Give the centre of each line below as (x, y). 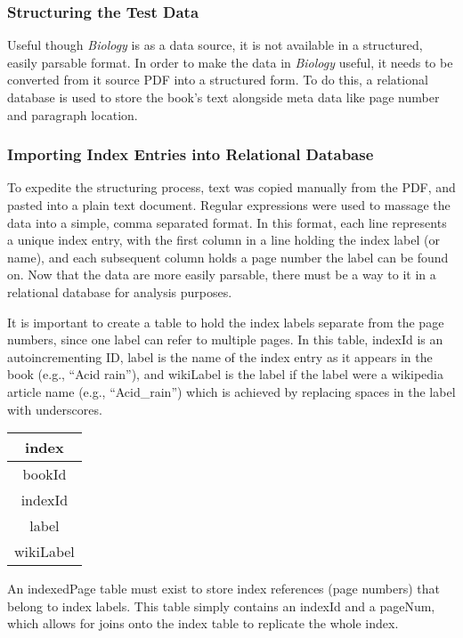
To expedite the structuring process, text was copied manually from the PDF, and (231, 187)
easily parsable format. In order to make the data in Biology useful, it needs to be (230, 62)
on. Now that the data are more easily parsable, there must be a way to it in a (222, 275)
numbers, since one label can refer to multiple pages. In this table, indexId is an (225, 339)
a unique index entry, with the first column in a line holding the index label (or (223, 240)
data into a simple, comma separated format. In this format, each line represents (227, 222)
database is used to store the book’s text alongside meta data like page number (223, 97)
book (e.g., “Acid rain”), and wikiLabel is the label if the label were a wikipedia (225, 374)
